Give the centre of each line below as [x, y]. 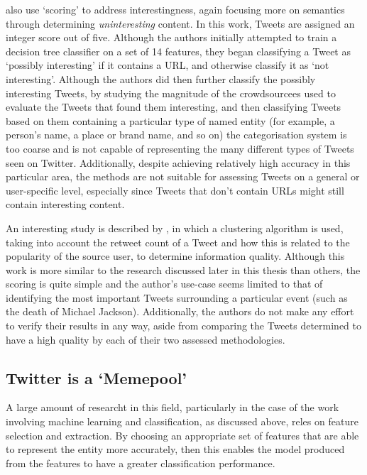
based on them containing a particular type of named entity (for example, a [170, 120]
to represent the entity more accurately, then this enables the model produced [175, 449]
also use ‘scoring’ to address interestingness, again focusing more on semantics [175, 9]
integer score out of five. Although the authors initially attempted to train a [171, 37]
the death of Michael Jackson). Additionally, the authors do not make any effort [180, 311]
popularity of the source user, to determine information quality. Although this [175, 256]
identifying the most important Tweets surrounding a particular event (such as [177, 297]
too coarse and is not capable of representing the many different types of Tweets [180, 148]
